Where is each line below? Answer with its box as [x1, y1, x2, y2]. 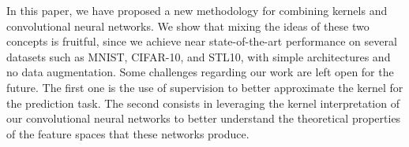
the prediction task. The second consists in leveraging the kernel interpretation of [6, 94, 400, 111]
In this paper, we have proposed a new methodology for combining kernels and [6, 2, 388, 18]
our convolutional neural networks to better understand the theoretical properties [6, 110, 401, 127]
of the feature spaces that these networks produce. [6, 125, 250, 141]
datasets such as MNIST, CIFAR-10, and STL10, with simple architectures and [6, 48, 391, 64]
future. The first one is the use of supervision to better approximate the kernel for [6, 79, 403, 95]
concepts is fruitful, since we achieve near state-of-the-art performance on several [6, 33, 397, 50]
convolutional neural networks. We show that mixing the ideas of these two [6, 17, 370, 34]
